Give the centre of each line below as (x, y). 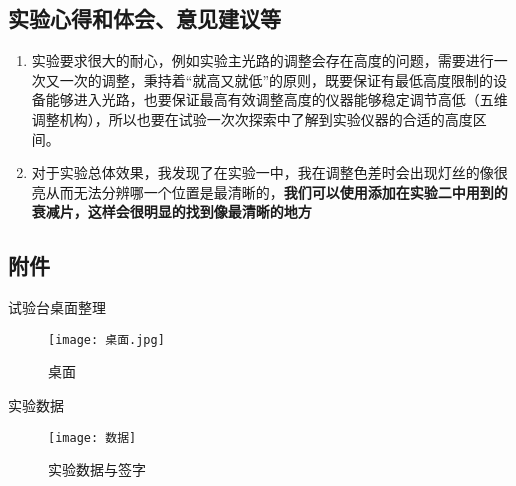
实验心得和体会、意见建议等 (144, 18)
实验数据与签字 (97, 469)
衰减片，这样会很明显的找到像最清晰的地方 (171, 211)
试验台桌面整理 (57, 307)
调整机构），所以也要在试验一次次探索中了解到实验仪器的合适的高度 (252, 118)
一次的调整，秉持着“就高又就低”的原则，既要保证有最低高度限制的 (276, 79)
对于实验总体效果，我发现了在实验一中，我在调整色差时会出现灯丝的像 (262, 172)
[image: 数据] (92, 437)
